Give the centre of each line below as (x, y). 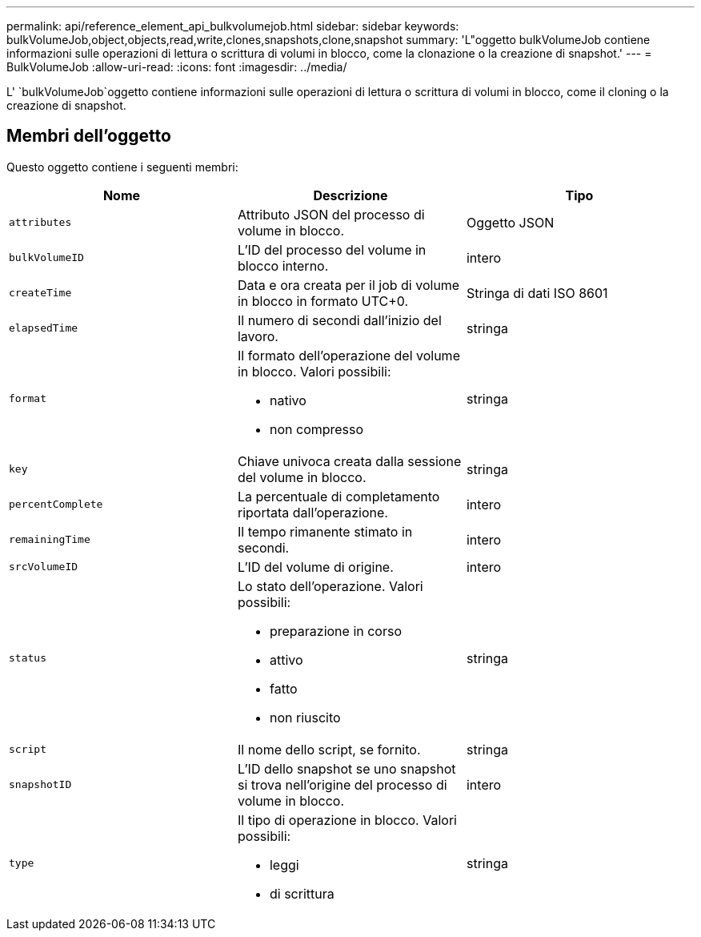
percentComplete (56, 505)
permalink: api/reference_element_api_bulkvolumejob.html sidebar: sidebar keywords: (233, 26)
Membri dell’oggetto (89, 136)
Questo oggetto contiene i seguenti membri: (122, 167)
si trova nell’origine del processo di (342, 784)
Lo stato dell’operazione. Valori (330, 586)
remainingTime (50, 540)
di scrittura (302, 893)
